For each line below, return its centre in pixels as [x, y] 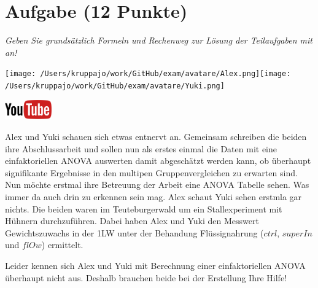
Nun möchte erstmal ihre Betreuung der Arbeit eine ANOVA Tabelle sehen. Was [157, 185]
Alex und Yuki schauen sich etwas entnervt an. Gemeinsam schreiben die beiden [156, 137]
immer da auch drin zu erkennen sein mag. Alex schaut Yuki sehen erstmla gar [153, 197]
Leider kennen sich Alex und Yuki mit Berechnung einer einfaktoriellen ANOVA [155, 265]
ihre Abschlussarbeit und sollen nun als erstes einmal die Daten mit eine [141, 148]
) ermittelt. [62, 245]
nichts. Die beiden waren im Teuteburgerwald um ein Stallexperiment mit [144, 208]
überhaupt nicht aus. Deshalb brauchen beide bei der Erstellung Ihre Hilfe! [146, 277]
